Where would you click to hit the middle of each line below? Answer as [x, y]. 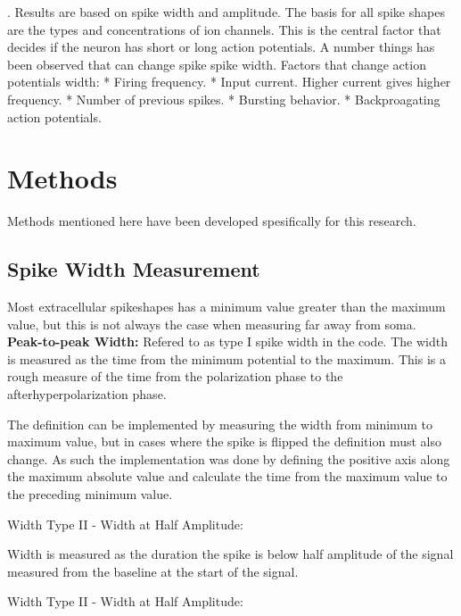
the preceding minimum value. [90, 494]
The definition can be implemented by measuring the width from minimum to [220, 424]
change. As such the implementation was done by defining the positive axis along [229, 458]
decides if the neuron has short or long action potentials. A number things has [221, 47]
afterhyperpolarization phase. [87, 394]
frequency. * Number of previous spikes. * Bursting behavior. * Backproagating [224, 99]
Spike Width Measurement [134, 269]
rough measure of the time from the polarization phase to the [175, 376]
